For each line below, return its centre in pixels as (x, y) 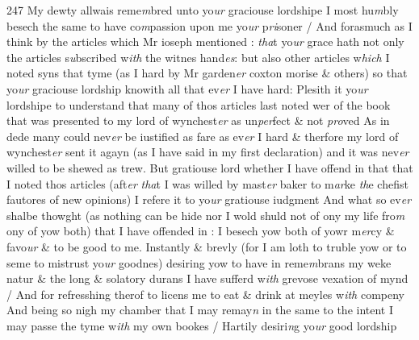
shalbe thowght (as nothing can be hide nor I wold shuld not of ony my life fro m (206, 215)
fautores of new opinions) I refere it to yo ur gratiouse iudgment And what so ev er (209, 199)
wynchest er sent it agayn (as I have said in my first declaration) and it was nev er (208, 152)
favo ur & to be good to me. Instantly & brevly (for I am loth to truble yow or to (207, 246)
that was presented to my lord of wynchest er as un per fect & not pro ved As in (198, 120)
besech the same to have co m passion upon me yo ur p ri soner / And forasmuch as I (209, 25)
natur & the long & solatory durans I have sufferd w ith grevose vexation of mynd (207, 278)
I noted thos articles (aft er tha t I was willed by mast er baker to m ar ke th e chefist (207, 183)
